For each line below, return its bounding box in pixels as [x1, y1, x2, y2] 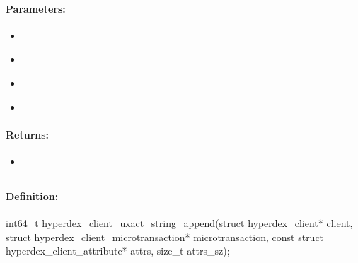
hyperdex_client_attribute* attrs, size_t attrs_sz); [6, 243, 230, 258]
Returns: [6, 127, 50, 141]
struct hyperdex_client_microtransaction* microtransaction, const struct [6, 229, 324, 244]
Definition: [6, 188, 59, 203]
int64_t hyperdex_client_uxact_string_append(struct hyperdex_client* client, [6, 216, 353, 230]
